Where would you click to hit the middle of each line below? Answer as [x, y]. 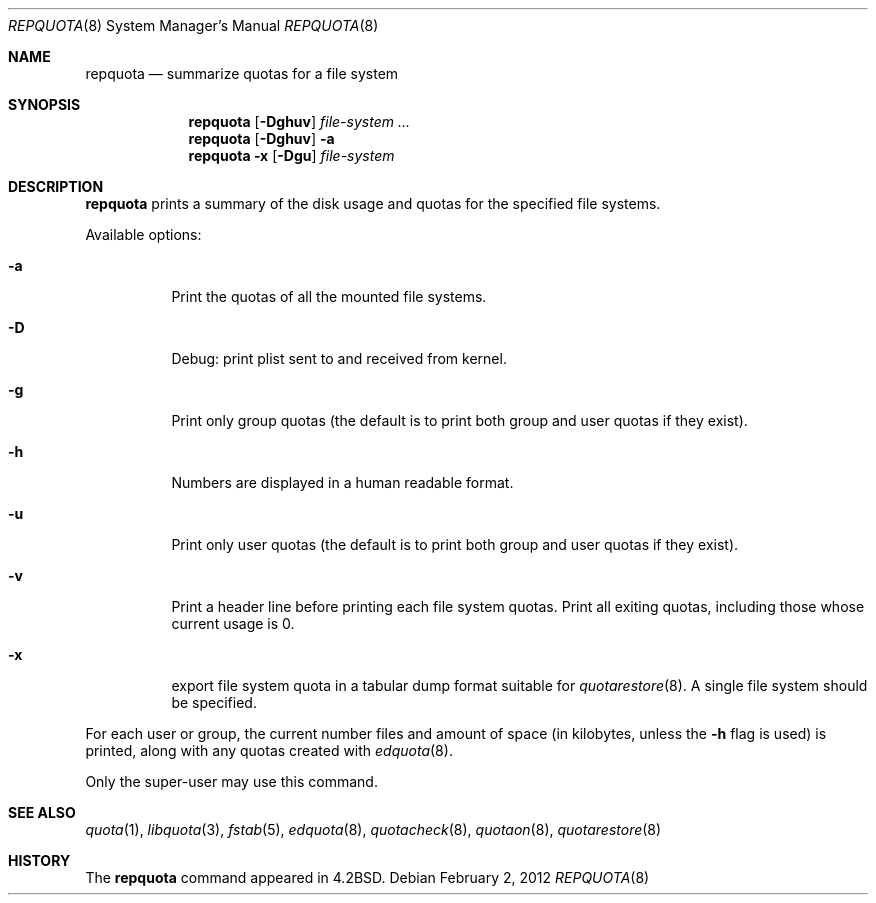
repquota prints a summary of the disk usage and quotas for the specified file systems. [373, 203]
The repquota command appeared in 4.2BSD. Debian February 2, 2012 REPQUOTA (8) [367, 877]
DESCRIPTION [56, 186]
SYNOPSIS [44, 104]
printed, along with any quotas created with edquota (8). [269, 750]
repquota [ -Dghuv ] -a [261, 138]
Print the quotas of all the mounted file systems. [329, 296]
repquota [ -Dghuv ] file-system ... [299, 121]
